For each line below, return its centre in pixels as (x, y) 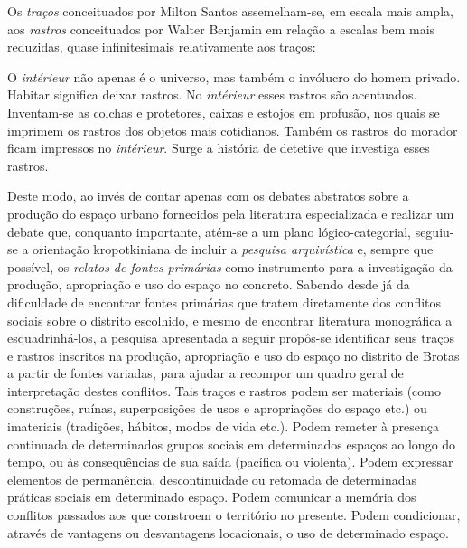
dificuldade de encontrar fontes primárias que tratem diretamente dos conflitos (224, 302)
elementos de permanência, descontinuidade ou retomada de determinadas (212, 479)
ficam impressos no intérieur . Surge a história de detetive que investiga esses (219, 148)
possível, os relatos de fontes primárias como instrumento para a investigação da (230, 266)
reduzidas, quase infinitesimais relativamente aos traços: (162, 47)
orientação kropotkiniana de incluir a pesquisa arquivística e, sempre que (233, 249)
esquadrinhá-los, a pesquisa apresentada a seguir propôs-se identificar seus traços (231, 338)
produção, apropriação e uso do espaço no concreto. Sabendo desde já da (209, 284)
